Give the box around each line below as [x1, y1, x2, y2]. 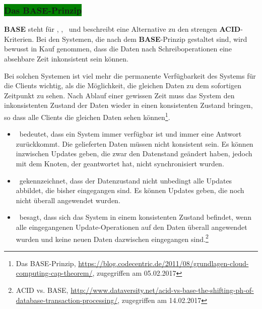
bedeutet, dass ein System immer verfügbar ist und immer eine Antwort [19, 129, 242, 139]
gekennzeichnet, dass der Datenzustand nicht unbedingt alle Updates [19, 175, 232, 186]
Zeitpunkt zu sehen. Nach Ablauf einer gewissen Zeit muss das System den [4, 90, 235, 100]
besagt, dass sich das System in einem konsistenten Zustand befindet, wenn [19, 212, 252, 222]
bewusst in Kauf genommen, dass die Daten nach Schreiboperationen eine [4, 43, 232, 54]
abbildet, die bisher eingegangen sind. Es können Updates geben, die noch [16, 185, 244, 196]
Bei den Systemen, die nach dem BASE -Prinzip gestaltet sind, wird [36, 33, 247, 44]
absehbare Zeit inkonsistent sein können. [4, 53, 128, 64]
